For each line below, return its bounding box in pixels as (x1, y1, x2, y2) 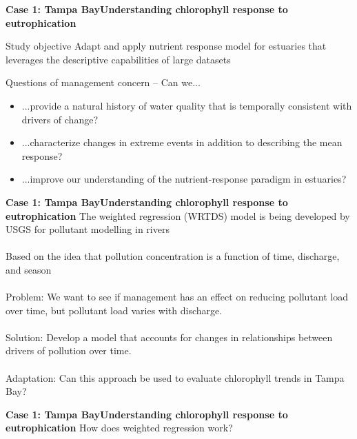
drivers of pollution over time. (6, 343, 132, 358)
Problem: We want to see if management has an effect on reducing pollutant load (6, 289, 349, 304)
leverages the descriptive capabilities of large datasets (6, 52, 231, 66)
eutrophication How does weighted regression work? (6, 420, 233, 435)
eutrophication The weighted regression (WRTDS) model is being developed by (6, 208, 350, 223)
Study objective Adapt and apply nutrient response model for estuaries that (6, 39, 327, 53)
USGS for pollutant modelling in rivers (6, 222, 170, 236)
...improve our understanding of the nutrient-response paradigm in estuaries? (21, 172, 347, 186)
